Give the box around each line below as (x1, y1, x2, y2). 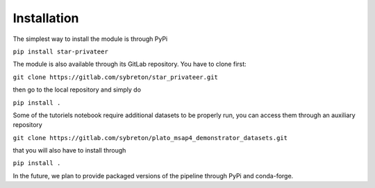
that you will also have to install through (12, 146, 126, 155)
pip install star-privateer (12, 47, 109, 55)
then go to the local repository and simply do (12, 85, 142, 94)
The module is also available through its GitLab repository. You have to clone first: (12, 60, 247, 69)
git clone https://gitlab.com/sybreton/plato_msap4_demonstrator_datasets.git (12, 134, 288, 142)
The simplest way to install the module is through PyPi (12, 35, 168, 43)
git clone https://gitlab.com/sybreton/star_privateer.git (12, 73, 219, 81)
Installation (12, 10, 79, 26)
